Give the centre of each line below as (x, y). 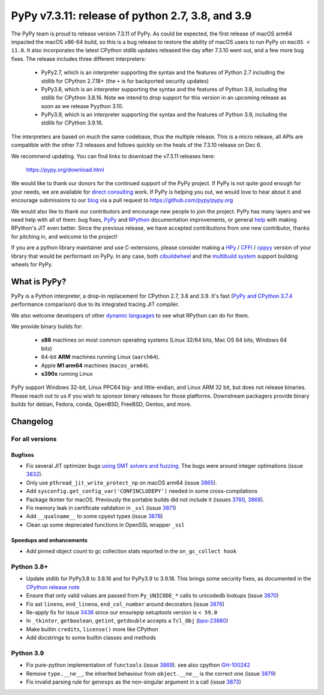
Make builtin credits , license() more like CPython (92, 629)
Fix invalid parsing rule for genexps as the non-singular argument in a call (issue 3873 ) (133, 682)
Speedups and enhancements (49, 540)
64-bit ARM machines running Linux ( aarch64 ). (100, 357)
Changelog (32, 421)
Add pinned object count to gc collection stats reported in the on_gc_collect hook (131, 551)
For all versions (34, 439)
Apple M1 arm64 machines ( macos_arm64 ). (95, 365)
